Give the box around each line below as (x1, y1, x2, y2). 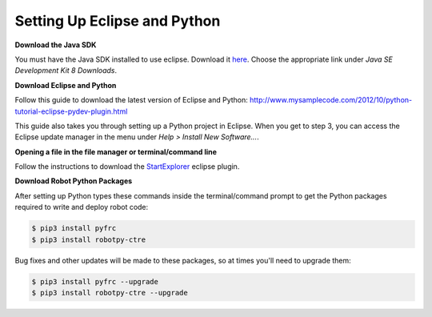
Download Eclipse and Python (14, 80, 117, 90)
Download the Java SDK (14, 40, 97, 50)
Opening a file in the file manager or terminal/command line (14, 146, 218, 156)
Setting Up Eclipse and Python (14, 12, 221, 30)
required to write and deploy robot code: (14, 203, 149, 212)
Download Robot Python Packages (14, 176, 133, 186)
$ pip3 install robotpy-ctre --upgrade (31, 288, 188, 297)
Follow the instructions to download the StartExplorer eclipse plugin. (14, 162, 240, 171)
